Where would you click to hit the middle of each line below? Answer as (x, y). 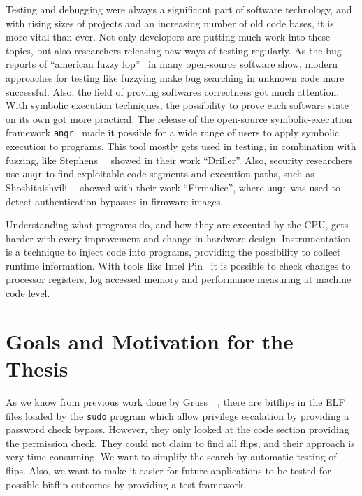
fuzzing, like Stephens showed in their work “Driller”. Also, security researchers (179, 160)
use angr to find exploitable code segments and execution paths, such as (160, 174)
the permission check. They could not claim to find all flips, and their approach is (180, 443)
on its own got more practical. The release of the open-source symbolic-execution (179, 118)
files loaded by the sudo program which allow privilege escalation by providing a (178, 415)
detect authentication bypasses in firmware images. (115, 201)
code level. (28, 293)
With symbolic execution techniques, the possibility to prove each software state (177, 105)
